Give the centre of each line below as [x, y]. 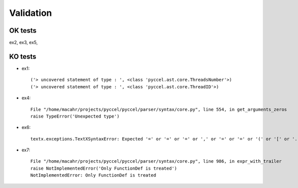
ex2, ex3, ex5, [24, 43]
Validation [31, 13]
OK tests [23, 31]
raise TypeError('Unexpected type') [75, 116]
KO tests [23, 56]
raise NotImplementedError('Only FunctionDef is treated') [104, 168]
